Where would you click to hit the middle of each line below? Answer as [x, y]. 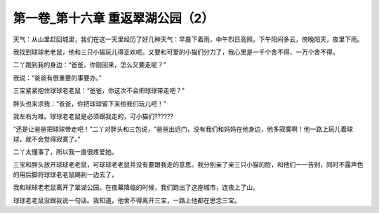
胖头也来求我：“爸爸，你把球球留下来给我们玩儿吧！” [89, 103]
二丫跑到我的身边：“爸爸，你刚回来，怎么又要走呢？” [89, 65]
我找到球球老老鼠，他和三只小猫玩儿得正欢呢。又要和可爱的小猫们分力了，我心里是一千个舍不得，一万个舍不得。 [176, 52]
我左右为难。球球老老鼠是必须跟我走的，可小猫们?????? [93, 116]
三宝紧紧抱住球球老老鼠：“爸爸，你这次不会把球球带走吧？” [99, 90]
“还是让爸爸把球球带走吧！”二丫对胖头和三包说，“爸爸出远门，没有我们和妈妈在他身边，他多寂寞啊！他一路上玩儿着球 [183, 129]
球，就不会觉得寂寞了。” [47, 139]
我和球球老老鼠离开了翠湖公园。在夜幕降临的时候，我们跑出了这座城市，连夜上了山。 [136, 187]
